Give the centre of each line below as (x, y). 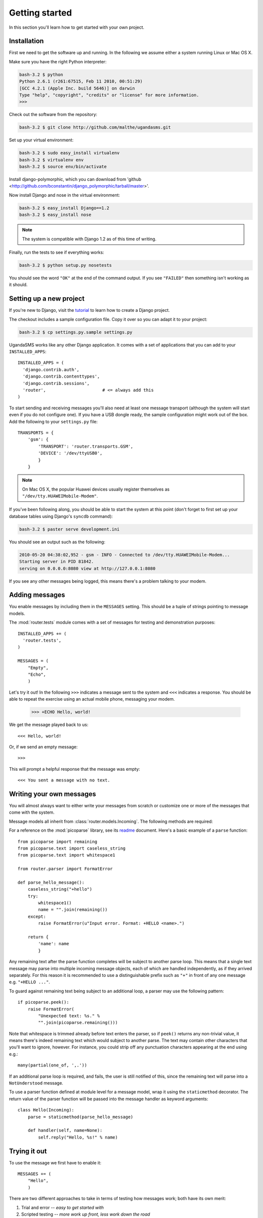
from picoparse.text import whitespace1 (66, 855)
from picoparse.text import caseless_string (72, 848)
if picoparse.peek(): (43, 1002)
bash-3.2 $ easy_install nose (55, 215)
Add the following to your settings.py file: (53, 421)
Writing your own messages (53, 794)
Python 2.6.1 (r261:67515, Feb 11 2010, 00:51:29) (81, 81)
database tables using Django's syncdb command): (61, 516)
